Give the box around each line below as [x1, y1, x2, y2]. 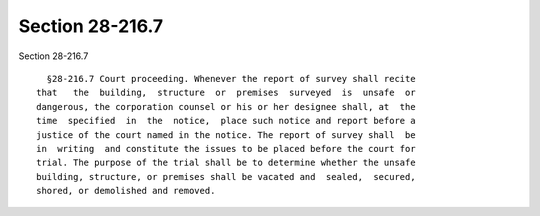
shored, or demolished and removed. [36, 185, 216, 197]
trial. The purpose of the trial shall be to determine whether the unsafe [36, 157, 416, 169]
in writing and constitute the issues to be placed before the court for [36, 143, 416, 154]
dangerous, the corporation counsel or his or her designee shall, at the [36, 101, 416, 112]
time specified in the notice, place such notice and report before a [36, 115, 416, 127]
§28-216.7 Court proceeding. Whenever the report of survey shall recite [46, 73, 416, 84]
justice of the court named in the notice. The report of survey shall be [36, 129, 416, 140]
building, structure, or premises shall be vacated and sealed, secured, [36, 171, 416, 182]
